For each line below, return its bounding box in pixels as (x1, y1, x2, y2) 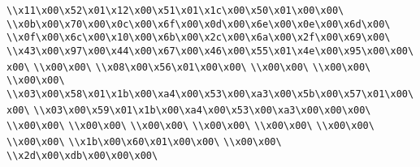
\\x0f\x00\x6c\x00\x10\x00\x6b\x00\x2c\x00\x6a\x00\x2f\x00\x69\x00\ (6, 32, 391, 44)
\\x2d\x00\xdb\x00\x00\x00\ (6, 149, 158, 161)
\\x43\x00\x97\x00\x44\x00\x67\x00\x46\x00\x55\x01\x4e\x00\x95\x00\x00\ (6, 45, 414, 57)
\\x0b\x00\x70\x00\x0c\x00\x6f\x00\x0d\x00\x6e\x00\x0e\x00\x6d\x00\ (6, 18, 391, 30)
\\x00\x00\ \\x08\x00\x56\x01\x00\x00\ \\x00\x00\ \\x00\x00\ (33, 61, 371, 73)
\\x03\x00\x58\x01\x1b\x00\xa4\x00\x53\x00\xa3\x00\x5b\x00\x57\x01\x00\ (6, 88, 414, 100)
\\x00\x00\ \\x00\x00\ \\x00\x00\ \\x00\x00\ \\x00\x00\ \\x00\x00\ (6, 120, 375, 132)
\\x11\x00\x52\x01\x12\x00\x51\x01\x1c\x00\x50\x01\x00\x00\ (6, 5, 344, 16)
